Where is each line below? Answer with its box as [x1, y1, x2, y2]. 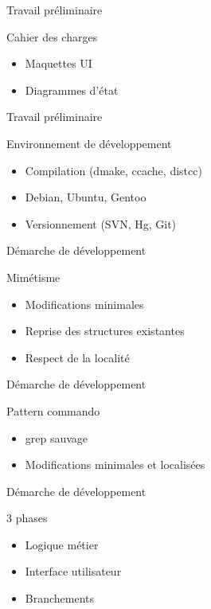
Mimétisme [6, 268, 61, 285]
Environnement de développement [6, 135, 172, 151]
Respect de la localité [25, 349, 130, 365]
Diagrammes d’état [25, 81, 119, 98]
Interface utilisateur [25, 563, 122, 580]
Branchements [25, 590, 95, 607]
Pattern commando [6, 402, 100, 419]
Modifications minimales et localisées [25, 456, 205, 473]
